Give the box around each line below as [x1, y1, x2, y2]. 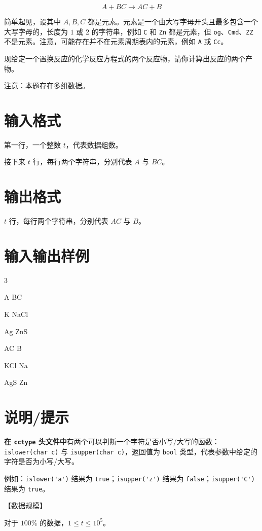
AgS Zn [4, 377, 28, 387]
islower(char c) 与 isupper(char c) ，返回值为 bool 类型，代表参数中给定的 [4, 446, 258, 456]
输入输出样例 [4, 245, 90, 266]
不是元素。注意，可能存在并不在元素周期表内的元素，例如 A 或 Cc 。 [4, 36, 228, 47]
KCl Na [4, 360, 28, 370]
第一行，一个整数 [4, 139, 61, 150]
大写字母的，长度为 [4, 26, 68, 37]
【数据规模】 [4, 500, 47, 511]
